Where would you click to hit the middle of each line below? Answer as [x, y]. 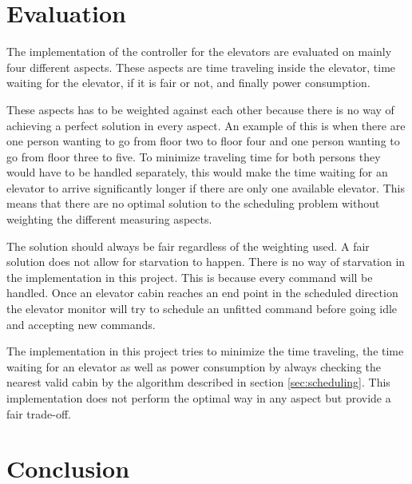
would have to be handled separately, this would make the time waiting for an [197, 172]
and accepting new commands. [81, 324]
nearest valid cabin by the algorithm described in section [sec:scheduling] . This [198, 382]
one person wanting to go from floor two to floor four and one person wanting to [203, 141]
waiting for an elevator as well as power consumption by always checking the [194, 366]
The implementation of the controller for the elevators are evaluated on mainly [199, 52]
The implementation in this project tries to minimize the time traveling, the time [205, 351]
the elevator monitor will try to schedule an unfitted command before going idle [202, 309]
